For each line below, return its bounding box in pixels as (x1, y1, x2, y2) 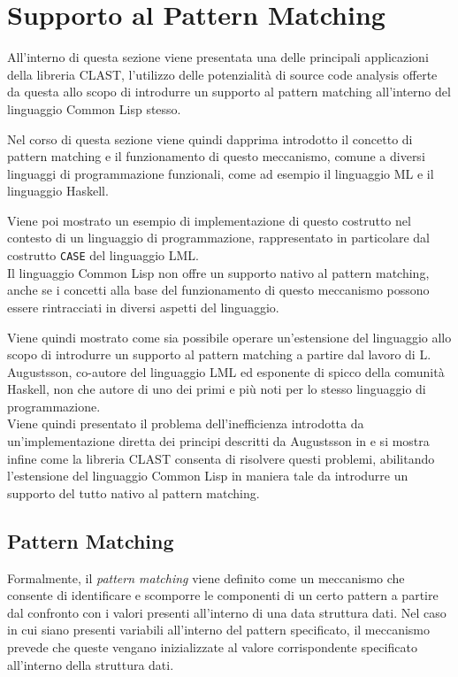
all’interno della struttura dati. (7, 655, 174, 673)
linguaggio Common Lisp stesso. (7, 99, 181, 118)
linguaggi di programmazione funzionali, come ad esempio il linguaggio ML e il (7, 164, 434, 182)
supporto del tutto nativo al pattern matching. (7, 483, 260, 502)
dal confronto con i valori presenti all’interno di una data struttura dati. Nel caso (7, 603, 447, 621)
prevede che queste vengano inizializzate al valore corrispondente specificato (7, 638, 417, 657)
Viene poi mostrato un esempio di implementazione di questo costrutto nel (7, 211, 411, 229)
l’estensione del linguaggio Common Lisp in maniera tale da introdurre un (7, 466, 408, 485)
